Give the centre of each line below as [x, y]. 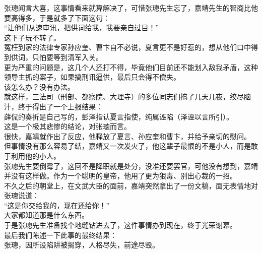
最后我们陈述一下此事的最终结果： [60, 235]
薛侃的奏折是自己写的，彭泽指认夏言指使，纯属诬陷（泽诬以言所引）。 [119, 116]
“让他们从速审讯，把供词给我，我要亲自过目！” [82, 27]
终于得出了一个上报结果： [60, 106]
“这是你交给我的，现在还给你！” [57, 205]
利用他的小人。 [36, 155]
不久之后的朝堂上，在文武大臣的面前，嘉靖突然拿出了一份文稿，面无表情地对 [131, 185]
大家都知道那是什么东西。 [46, 215]
